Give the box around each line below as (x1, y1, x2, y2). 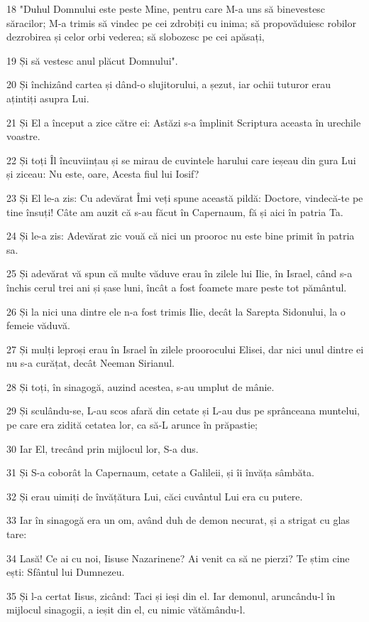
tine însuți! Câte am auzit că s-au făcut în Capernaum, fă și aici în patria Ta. (6, 204, 343, 219)
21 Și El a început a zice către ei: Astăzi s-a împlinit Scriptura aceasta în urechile (6, 114, 361, 129)
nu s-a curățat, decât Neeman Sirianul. (6, 355, 175, 370)
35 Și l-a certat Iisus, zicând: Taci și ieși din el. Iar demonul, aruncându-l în (6, 588, 336, 603)
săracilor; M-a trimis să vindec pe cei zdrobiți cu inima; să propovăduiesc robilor (6, 15, 356, 30)
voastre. (6, 129, 40, 144)
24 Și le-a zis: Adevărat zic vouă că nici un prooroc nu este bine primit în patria (6, 228, 355, 243)
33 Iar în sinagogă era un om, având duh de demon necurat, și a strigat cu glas (6, 513, 350, 527)
